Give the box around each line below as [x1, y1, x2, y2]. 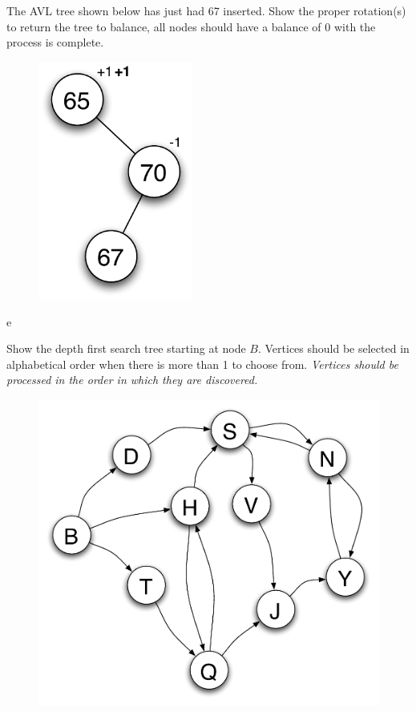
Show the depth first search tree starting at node [6, 340, 246, 357]
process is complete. [6, 34, 104, 51]
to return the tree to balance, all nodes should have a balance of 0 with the [6, 18, 376, 34]
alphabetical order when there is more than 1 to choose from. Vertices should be [6, 355, 398, 372]
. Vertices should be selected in [257, 340, 410, 357]
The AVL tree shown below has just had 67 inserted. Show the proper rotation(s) [6, 2, 406, 18]
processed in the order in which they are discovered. [6, 371, 258, 388]
